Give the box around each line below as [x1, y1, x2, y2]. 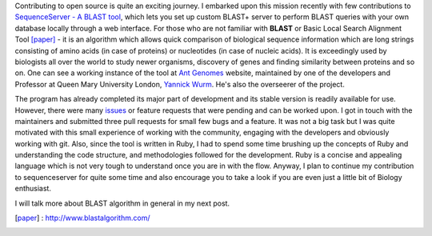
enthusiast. [14, 184, 52, 194]
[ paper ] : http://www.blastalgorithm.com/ [14, 213, 150, 223]
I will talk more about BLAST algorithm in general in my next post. [14, 198, 230, 208]
